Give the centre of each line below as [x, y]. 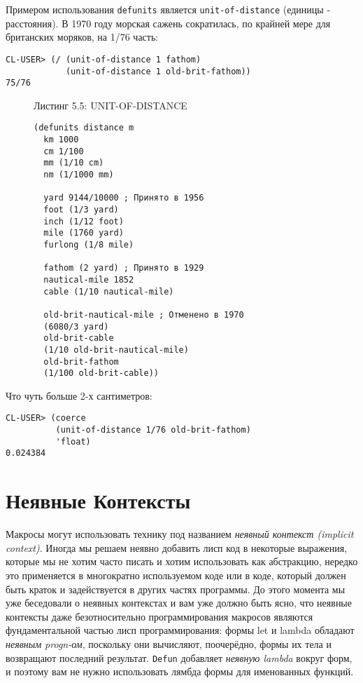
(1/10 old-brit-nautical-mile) [116, 350]
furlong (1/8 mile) [89, 244]
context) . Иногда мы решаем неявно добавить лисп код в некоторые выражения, [177, 547]
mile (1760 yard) [84, 233]
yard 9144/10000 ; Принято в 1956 [124, 198]
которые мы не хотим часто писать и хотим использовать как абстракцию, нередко [182, 561]
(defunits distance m [84, 128]
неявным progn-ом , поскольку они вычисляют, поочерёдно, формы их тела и [169, 643]
